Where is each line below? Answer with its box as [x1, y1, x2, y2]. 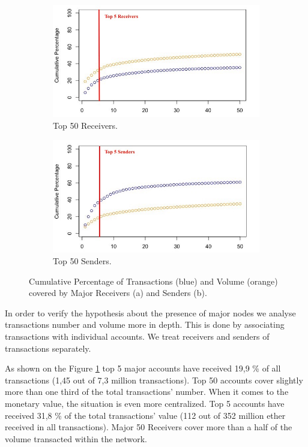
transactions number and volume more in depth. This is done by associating [5, 318, 285, 331]
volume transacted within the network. [5, 432, 147, 445]
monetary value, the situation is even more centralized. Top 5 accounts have [5, 397, 285, 409]
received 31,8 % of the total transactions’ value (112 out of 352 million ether [5, 409, 286, 421]
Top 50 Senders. [53, 255, 112, 267]
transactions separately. [5, 342, 91, 354]
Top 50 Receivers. [53, 119, 118, 132]
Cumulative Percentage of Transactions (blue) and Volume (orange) [29, 274, 278, 287]
